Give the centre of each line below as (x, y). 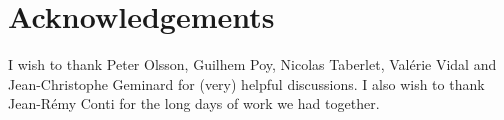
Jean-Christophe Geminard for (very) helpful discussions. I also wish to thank (246, 83)
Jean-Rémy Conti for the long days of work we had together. (194, 103)
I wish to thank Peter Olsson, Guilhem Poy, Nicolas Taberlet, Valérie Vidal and (252, 64)
